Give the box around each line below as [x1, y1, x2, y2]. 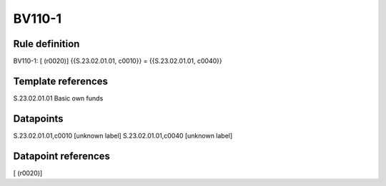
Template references [13, 75, 109, 87]
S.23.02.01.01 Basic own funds [13, 93, 104, 103]
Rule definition [13, 38, 80, 50]
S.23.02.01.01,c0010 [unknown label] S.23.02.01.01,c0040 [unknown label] [13, 131, 233, 140]
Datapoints [13, 113, 64, 125]
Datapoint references [13, 150, 111, 162]
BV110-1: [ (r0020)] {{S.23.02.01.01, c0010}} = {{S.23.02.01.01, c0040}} [13, 57, 222, 66]
